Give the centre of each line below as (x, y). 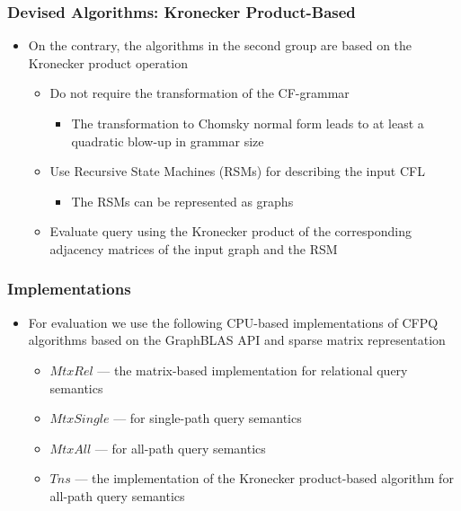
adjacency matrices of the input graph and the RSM (194, 248)
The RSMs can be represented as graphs (182, 201)
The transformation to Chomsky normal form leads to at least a (248, 123)
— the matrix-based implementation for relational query (253, 370)
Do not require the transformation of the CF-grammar (199, 93)
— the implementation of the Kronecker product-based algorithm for (264, 478)
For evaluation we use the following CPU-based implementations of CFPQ (233, 322)
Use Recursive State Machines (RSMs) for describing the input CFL (237, 171)
